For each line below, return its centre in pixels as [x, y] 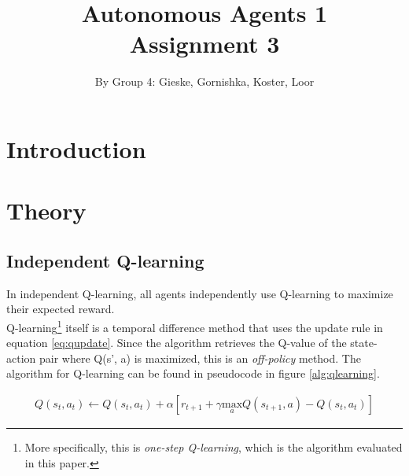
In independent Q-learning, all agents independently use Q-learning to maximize [200, 293]
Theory [46, 210]
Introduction [76, 148]
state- [364, 343]
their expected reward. [61, 309]
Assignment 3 [204, 44]
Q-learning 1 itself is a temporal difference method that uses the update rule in [195, 326]
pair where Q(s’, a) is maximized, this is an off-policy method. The [200, 358]
